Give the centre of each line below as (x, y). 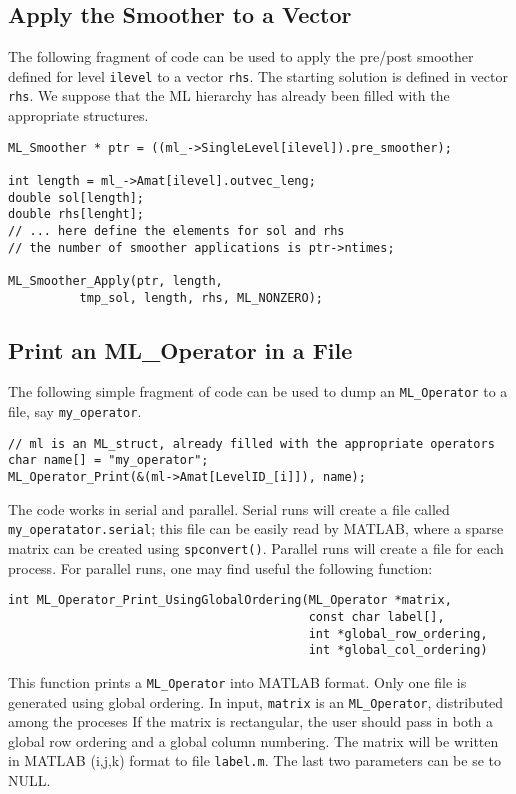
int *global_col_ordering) (398, 650)
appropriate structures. (78, 115)
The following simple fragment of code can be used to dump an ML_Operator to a (258, 391)
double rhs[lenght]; (76, 214)
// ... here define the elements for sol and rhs (176, 230)
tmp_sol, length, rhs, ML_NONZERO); (201, 297)
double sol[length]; (76, 197)
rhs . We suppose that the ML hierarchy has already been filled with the (229, 95)
